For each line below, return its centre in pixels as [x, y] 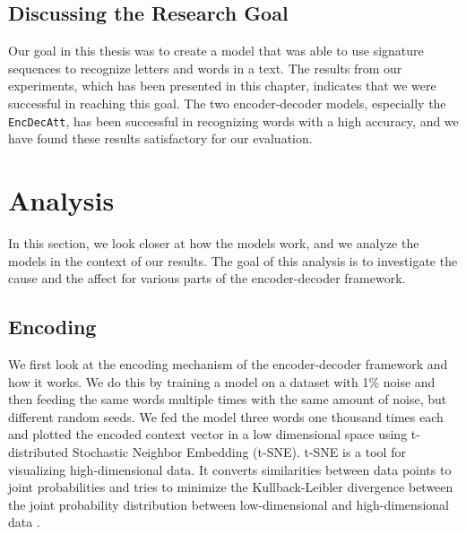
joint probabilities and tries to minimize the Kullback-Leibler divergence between [231, 487]
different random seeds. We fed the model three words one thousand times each [226, 416]
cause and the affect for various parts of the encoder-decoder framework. [207, 278]
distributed [39, 451]
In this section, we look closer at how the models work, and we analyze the [214, 242]
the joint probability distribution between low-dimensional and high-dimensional [229, 504]
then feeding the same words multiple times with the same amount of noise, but [228, 399]
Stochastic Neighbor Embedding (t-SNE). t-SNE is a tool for [239, 451]
